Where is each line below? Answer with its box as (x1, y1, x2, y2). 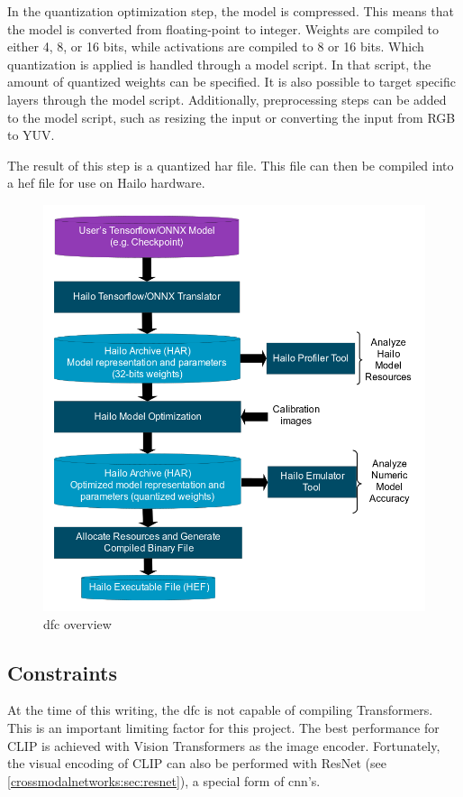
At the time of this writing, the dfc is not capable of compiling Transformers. (7, 700, 433, 719)
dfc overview (43, 614, 112, 633)
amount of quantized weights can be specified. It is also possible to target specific (7, 72, 456, 91)
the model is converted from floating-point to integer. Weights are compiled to (7, 19, 440, 38)
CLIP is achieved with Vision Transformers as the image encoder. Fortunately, (7, 736, 440, 755)
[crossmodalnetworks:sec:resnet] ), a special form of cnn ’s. (7, 771, 321, 790)
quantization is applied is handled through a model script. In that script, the (7, 54, 431, 73)
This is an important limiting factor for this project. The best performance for (7, 718, 440, 737)
